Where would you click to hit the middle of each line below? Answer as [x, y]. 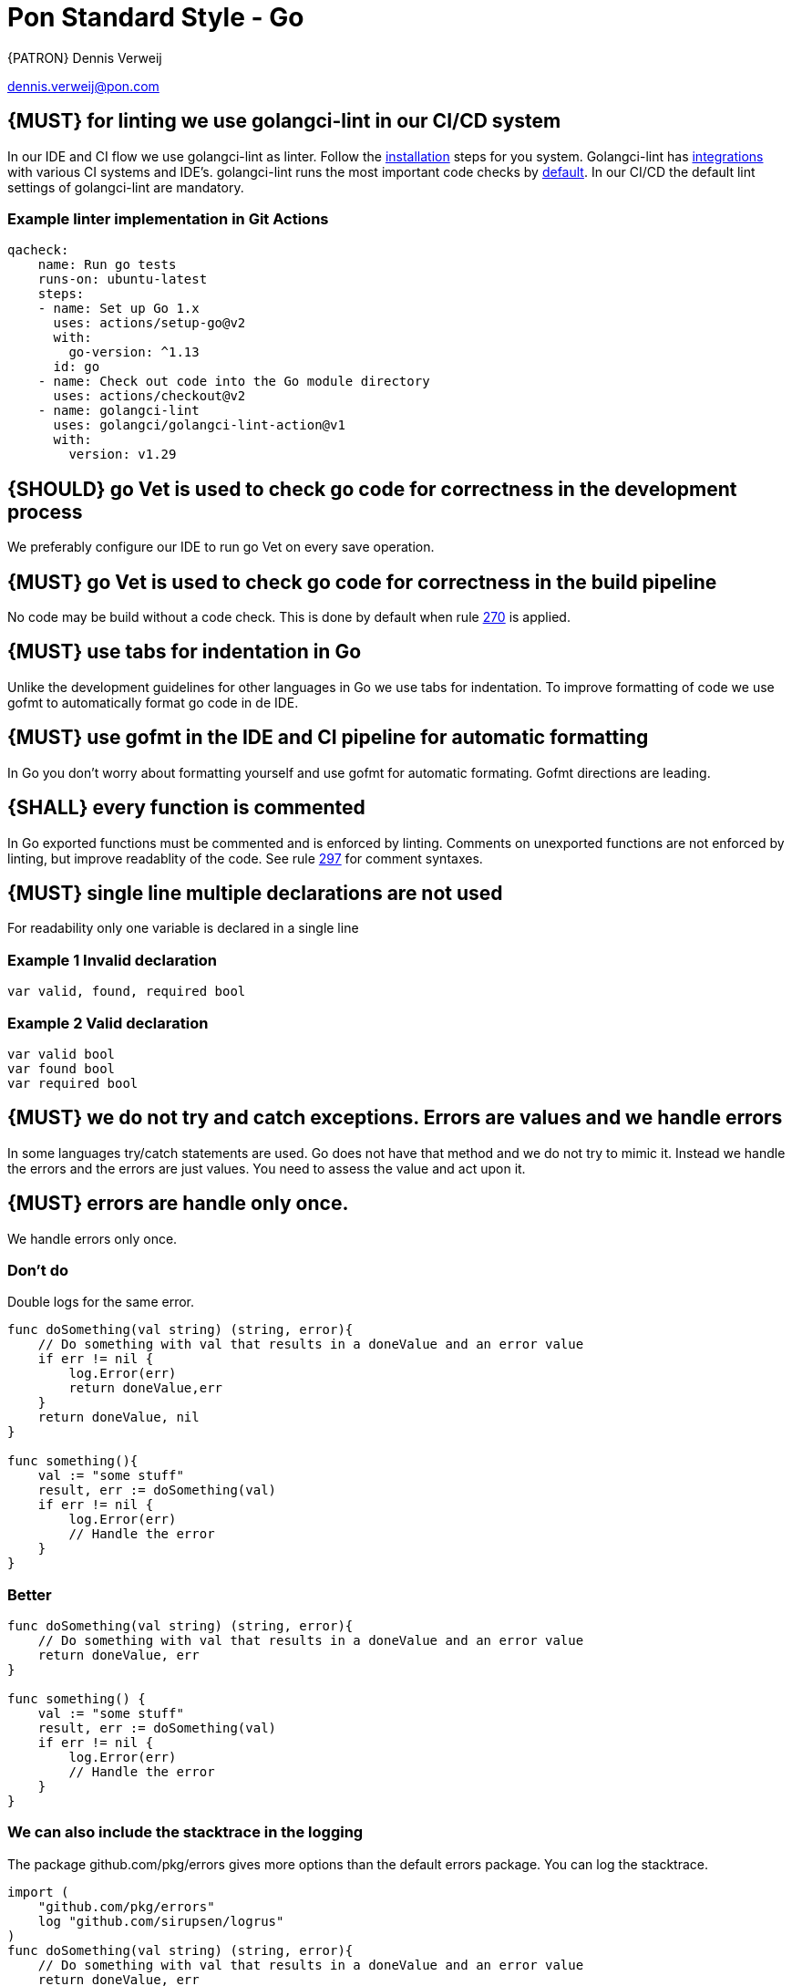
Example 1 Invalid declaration [113, 960]
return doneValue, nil [118, 1417]
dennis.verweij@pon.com [83, 86]
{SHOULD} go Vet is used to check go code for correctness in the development [372, 489]
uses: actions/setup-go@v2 [149, 323]
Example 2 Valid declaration [108, 1023]
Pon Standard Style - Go [156, 17]
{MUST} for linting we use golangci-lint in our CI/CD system [284, 121]
